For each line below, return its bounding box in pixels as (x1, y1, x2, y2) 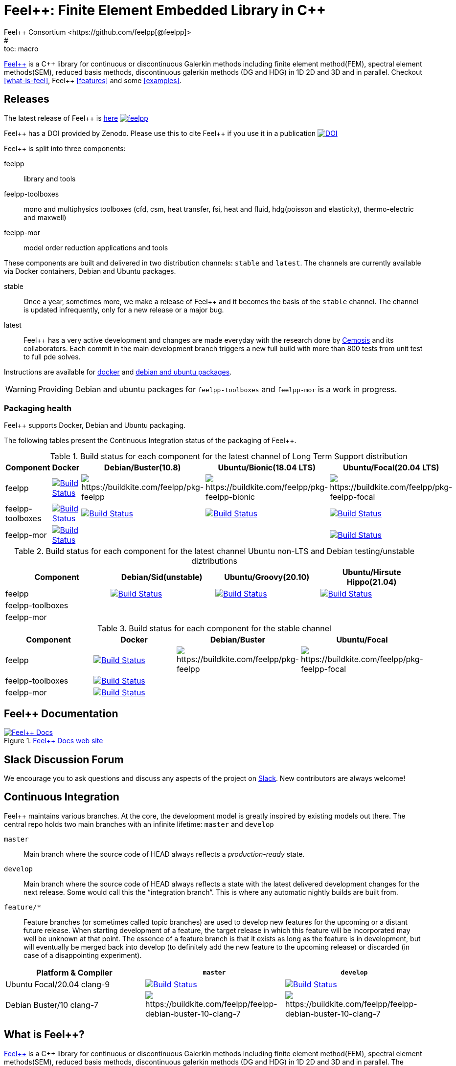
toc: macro (4, 44, 39, 53)
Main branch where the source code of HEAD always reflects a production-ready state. (23, 849, 305, 858)
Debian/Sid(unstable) (121, 572, 203, 582)
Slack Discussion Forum (4, 753, 124, 766)
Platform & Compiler (36, 967, 113, 977)
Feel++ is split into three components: (4, 144, 126, 153)
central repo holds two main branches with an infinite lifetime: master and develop (4, 820, 274, 828)
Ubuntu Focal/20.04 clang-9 (5, 979, 110, 989)
